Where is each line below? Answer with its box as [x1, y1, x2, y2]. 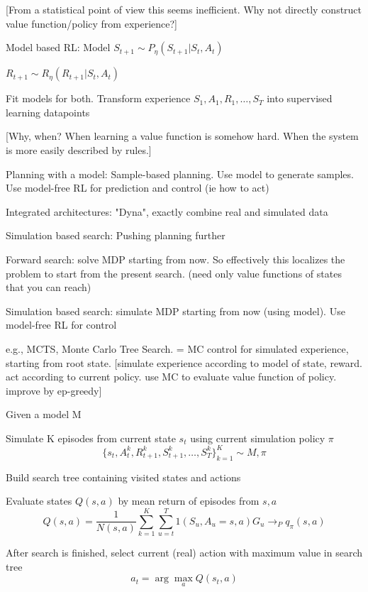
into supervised [267, 91, 333, 106]
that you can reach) [6, 280, 91, 295]
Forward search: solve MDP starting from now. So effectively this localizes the [6, 251, 345, 266]
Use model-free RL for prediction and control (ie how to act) [6, 180, 269, 195]
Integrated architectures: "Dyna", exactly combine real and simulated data [6, 204, 328, 219]
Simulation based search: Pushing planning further [6, 228, 225, 243]
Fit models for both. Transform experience [6, 91, 191, 106]
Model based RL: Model [6, 40, 111, 55]
